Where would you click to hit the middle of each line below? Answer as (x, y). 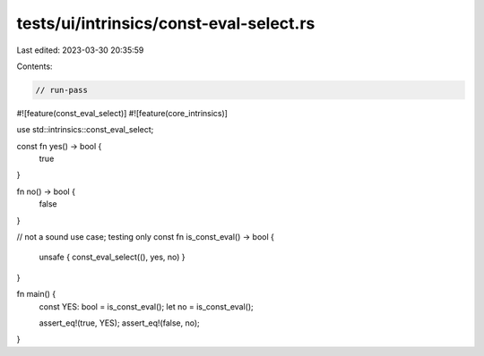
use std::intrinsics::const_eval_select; (85, 130)
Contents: (35, 66)
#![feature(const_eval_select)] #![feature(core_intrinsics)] (122, 113)
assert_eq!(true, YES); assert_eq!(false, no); (120, 323)
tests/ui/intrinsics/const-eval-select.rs (166, 23)
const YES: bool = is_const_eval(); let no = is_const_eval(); (147, 306)
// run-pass (62, 90)
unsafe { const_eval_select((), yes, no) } (112, 257)
